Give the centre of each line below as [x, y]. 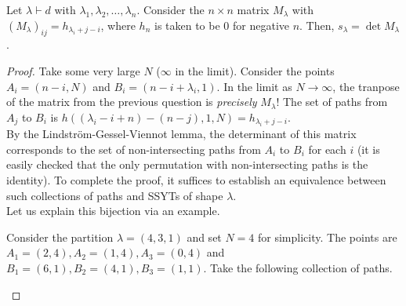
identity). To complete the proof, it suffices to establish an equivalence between [196, 179]
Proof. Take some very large [73, 70]
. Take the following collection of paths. [298, 267]
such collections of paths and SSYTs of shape [115, 195]
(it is [368, 149]
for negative [261, 25]
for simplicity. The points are [328, 237]
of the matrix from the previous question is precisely [132, 102]
